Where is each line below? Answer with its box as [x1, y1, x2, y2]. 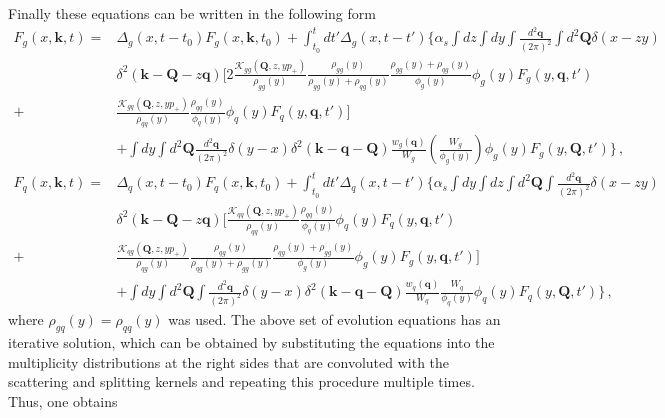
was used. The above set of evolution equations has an [168, 309, 501, 330]
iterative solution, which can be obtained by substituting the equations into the [8, 332, 495, 353]
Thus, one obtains [8, 390, 118, 411]
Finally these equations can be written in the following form [8, 3, 376, 23]
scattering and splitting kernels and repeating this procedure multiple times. [8, 371, 475, 392]
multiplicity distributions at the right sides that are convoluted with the [8, 351, 450, 372]
